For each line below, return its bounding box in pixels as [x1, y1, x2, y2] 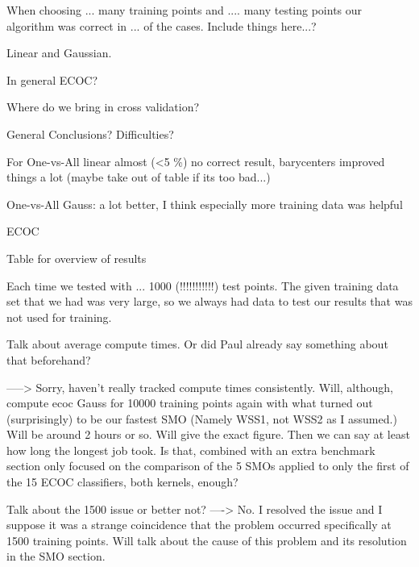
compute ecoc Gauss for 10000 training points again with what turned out [6, 394, 373, 411]
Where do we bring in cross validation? [6, 98, 200, 115]
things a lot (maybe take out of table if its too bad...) [6, 169, 271, 186]
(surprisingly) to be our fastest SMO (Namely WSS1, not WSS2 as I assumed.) [6, 410, 397, 427]
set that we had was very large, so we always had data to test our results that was [6, 293, 413, 310]
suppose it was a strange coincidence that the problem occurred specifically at [6, 516, 392, 533]
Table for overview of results [6, 249, 147, 266]
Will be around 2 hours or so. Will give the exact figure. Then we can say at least [6, 426, 410, 443]
